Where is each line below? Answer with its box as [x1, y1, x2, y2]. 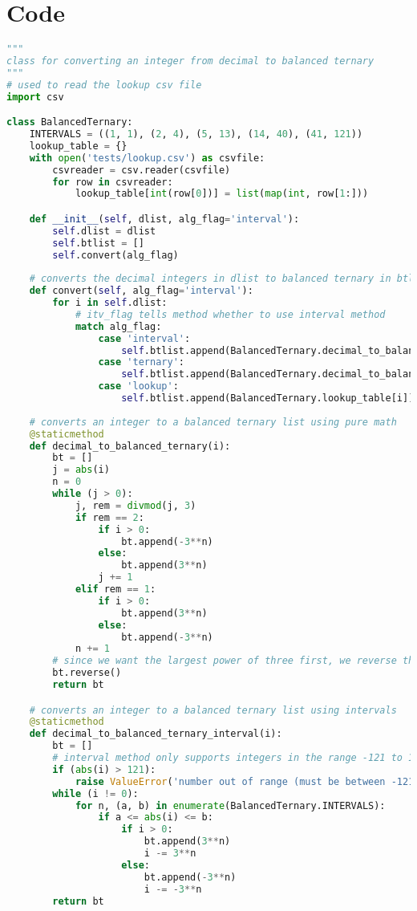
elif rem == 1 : [75, 584, 156, 596]
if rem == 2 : [75, 511, 144, 523]
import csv [6, 91, 64, 103]
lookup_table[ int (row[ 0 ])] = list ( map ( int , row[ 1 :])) [75, 188, 369, 200]
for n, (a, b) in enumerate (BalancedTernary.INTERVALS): [75, 799, 386, 811]
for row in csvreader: [52, 176, 173, 188]
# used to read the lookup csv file [6, 79, 202, 91]
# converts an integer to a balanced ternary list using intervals [29, 704, 397, 716]
